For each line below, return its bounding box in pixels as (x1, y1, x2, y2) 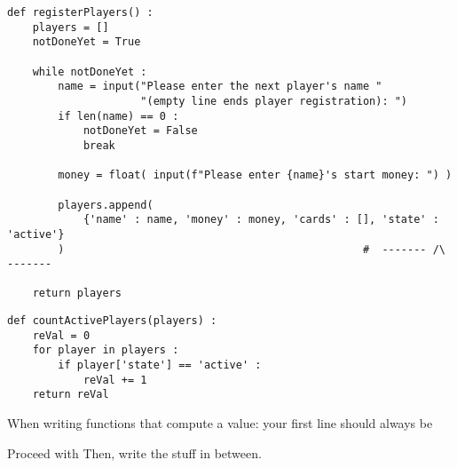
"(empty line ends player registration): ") (140, 94, 408, 107)
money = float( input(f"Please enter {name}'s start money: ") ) (58, 169, 453, 182)
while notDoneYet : (32, 65, 147, 78)
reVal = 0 (32, 329, 91, 342)
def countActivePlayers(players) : (7, 314, 217, 328)
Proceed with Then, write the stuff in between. (7, 443, 262, 462)
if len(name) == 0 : (58, 109, 179, 123)
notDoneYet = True (32, 36, 141, 49)
